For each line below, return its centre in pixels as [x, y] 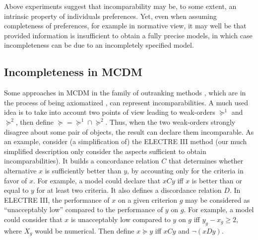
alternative [20, 170]
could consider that [33, 219]
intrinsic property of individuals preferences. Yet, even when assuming [110, 16]
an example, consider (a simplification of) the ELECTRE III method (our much [126, 141]
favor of [16, 180]
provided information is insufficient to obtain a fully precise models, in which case [128, 35]
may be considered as [218, 200]
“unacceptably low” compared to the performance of [84, 209]
